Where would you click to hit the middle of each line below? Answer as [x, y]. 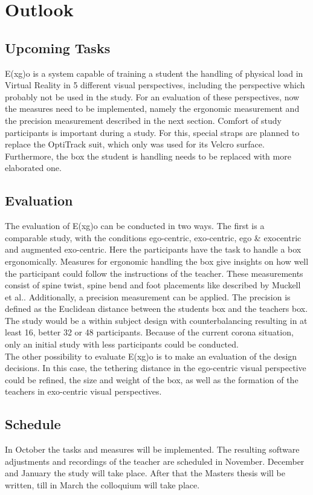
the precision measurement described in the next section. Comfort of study [143, 120]
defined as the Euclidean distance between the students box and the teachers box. [156, 309]
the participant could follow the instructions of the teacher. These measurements [154, 273]
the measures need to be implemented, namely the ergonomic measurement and [152, 108]
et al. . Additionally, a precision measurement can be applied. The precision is [148, 296]
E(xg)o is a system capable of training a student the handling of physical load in [154, 73]
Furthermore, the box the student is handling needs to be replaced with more [148, 156]
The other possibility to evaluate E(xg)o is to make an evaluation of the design [151, 356]
